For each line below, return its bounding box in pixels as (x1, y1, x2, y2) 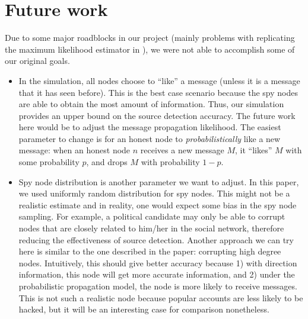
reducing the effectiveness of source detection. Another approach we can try (18, 233, 294, 246)
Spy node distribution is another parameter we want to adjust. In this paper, (18, 175, 299, 188)
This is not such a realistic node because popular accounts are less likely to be (18, 291, 303, 304)
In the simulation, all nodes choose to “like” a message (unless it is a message (18, 74, 300, 86)
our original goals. (5, 54, 70, 67)
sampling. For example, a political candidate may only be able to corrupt (18, 210, 285, 223)
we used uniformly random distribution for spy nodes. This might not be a (18, 187, 290, 199)
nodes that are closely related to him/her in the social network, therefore (18, 222, 284, 234)
